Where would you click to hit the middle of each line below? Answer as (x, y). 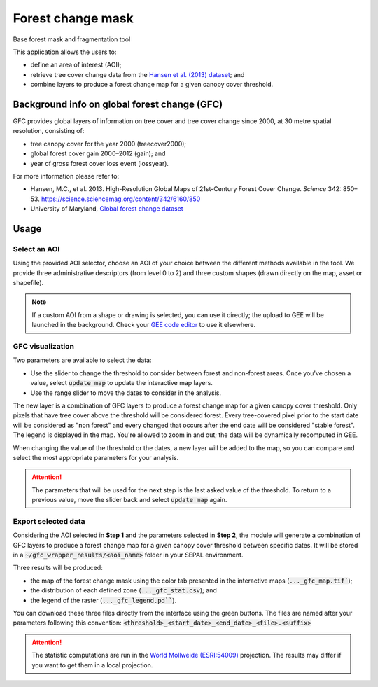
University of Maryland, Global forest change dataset (107, 209)
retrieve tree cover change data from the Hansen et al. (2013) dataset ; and (138, 74)
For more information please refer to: (66, 176)
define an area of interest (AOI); (76, 65)
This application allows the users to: (65, 52)
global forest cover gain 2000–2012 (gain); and (98, 153)
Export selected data (49, 521)
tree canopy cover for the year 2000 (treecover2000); (108, 144)
